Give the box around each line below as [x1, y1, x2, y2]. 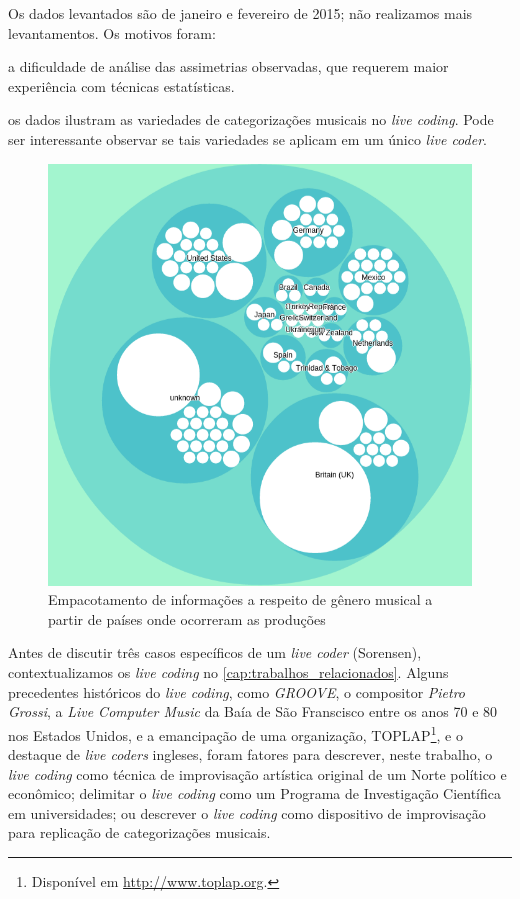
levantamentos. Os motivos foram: [8, 22, 216, 43]
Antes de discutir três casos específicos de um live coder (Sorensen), [8, 642, 422, 663]
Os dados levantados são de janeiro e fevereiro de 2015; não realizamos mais [8, 3, 473, 23]
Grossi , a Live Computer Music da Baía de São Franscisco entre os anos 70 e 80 [8, 701, 498, 722]
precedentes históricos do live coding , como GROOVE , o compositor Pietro [8, 681, 466, 702]
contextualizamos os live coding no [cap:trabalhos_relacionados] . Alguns [8, 662, 449, 683]
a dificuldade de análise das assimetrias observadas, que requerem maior [8, 56, 449, 77]
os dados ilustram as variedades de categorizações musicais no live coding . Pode [8, 109, 494, 130]
